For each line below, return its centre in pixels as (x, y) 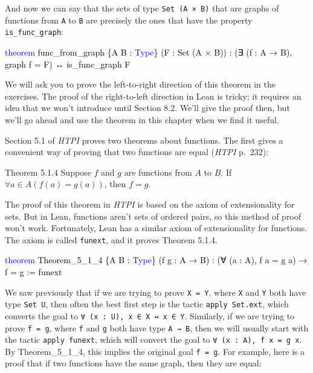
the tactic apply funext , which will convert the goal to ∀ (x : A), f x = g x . (153, 340)
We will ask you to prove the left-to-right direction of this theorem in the (140, 84)
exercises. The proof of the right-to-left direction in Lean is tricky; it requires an (153, 96)
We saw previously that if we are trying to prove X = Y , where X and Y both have (156, 292)
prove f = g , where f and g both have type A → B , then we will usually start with (157, 327)
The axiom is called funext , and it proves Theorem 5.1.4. (111, 239)
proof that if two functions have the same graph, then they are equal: (133, 363)
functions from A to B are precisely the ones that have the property (129, 20)
